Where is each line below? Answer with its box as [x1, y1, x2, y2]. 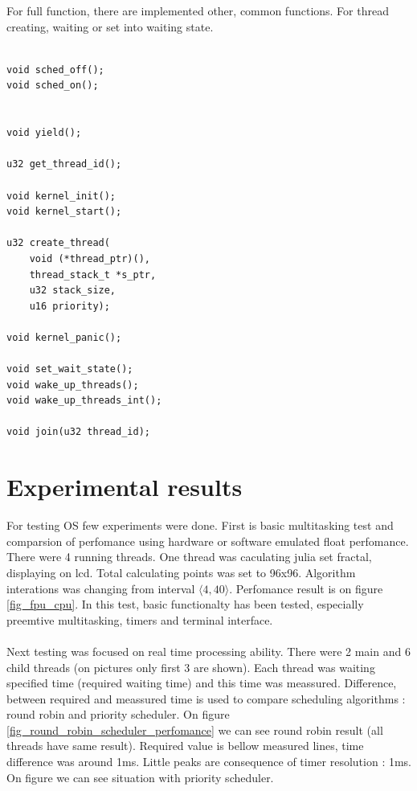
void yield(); [6, 127, 82, 139]
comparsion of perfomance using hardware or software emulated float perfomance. [6, 532, 409, 549]
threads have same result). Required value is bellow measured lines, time [6, 737, 364, 754]
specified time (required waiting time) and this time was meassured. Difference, [6, 674, 397, 691]
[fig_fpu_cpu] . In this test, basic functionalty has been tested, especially [6, 596, 364, 613]
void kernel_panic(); [6, 331, 122, 343]
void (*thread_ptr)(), [29, 252, 150, 264]
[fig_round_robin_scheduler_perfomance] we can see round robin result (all [6, 721, 383, 738]
